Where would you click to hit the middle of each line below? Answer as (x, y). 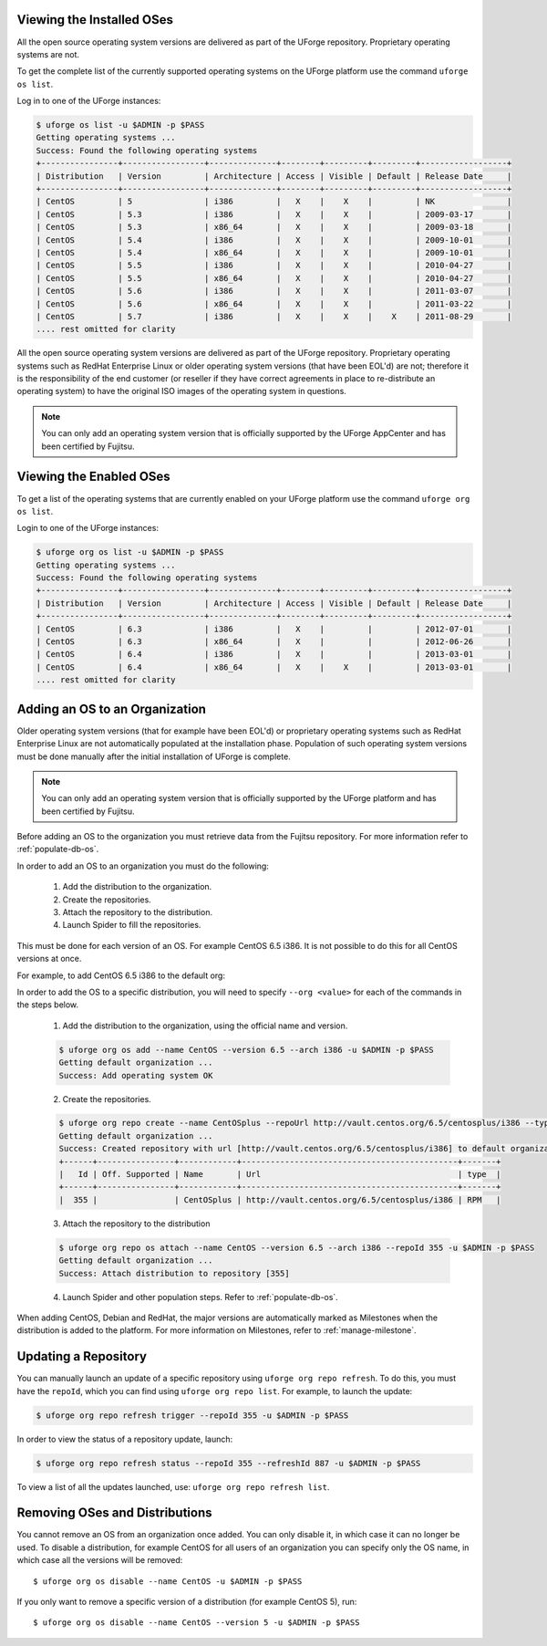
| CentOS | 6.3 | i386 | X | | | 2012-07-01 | (274, 629)
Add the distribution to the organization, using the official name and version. (205, 1026)
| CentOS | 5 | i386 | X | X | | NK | (274, 202)
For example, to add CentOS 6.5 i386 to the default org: (121, 975)
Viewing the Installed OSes (95, 20)
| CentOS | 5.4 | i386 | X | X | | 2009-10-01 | (274, 240)
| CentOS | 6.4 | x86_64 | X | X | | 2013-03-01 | (274, 667)
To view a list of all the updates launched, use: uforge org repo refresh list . (173, 1486)
